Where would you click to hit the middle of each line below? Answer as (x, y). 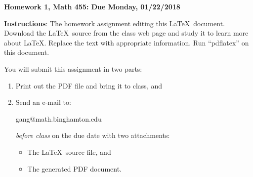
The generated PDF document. (74, 168)
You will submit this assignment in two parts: (73, 68)
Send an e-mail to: (43, 102)
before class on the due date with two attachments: (93, 135)
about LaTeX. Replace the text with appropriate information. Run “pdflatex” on (126, 42)
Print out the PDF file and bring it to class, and (89, 85)
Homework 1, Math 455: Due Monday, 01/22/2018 (92, 6)
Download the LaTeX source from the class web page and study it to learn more (126, 33)
